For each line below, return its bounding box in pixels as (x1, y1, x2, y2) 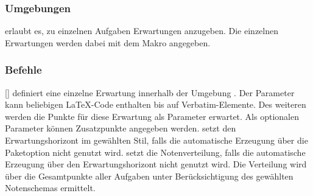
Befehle (5, 62, 42, 77)
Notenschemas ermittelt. (5, 181, 96, 194)
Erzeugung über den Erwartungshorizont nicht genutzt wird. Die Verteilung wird (5, 158, 307, 170)
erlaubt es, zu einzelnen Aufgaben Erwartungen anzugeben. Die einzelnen (5, 24, 278, 37)
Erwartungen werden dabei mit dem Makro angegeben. (5, 36, 211, 49)
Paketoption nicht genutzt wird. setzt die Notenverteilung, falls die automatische (5, 145, 306, 158)
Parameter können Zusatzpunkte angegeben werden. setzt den (5, 122, 236, 135)
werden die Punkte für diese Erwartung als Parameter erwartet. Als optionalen (5, 110, 299, 122)
